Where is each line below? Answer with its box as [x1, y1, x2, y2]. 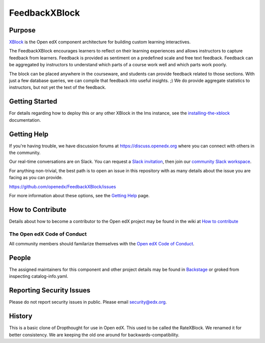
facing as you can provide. [9, 175, 63, 181]
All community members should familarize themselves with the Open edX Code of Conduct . [9, 241, 195, 246]
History [9, 312, 33, 320]
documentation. [9, 117, 41, 123]
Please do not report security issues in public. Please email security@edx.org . [9, 299, 167, 305]
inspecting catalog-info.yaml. [9, 273, 69, 279]
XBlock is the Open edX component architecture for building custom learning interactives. [9, 39, 191, 45]
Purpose [9, 26, 36, 34]
